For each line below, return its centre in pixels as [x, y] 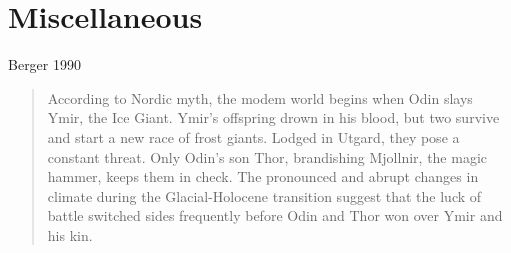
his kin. [70, 234]
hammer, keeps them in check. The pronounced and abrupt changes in [263, 176]
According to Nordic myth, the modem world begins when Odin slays [260, 97]
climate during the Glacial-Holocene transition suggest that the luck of [264, 195]
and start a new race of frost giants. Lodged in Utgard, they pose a [253, 136]
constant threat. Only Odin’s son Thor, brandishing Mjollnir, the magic [267, 156]
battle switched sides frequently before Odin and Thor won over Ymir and [275, 215]
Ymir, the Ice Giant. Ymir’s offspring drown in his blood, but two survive [273, 117]
